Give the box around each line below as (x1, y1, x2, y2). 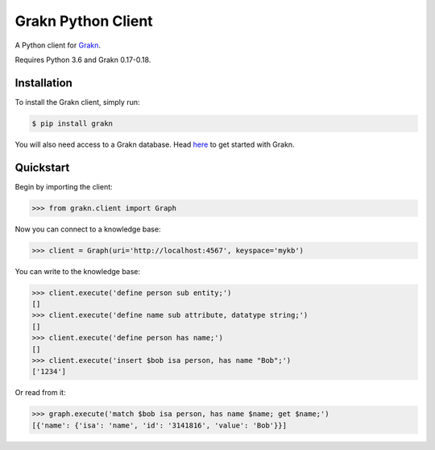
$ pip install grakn (31, 119, 113, 128)
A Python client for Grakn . (14, 40, 101, 50)
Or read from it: (14, 388, 66, 398)
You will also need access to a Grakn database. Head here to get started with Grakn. (14, 140, 295, 149)
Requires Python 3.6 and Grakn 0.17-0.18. (14, 55, 151, 65)
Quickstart (14, 160, 70, 174)
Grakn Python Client (14, 12, 153, 30)
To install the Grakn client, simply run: (14, 97, 140, 106)
